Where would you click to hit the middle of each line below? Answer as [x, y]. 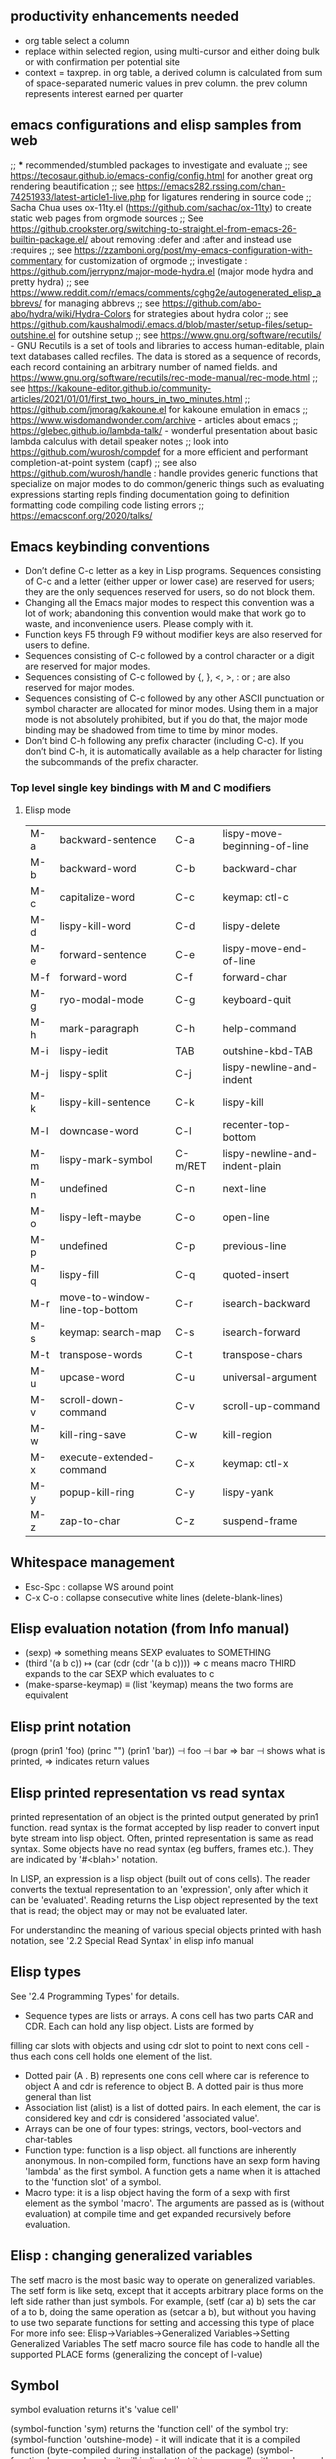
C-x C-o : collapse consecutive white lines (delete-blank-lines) [153, 1597]
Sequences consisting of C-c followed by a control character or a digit [169, 656]
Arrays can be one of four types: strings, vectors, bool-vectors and [163, 2128]
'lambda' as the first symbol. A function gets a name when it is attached [172, 2171]
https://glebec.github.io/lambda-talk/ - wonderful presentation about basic [164, 430]
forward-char [255, 977]
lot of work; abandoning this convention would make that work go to [165, 613]
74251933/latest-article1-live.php [78, 196]
